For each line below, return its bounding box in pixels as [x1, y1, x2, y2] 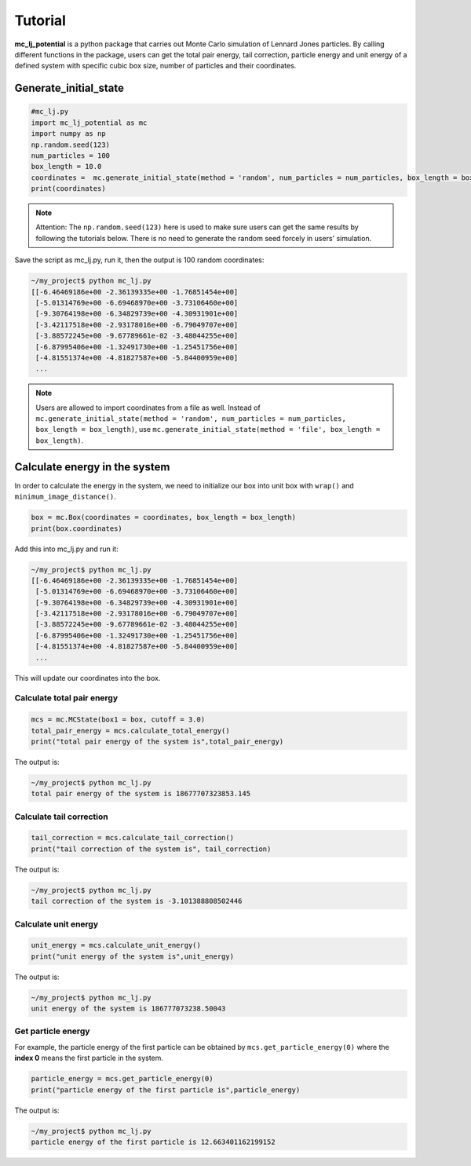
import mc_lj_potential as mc [31, 118, 148, 127]
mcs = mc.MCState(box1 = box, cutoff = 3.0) [31, 715, 206, 724]
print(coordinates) [31, 185, 106, 193]
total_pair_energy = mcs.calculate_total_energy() [31, 726, 231, 735]
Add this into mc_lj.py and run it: [14, 544, 119, 554]
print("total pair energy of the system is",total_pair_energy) [31, 737, 284, 746]
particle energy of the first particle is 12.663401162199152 [31, 1137, 276, 1146]
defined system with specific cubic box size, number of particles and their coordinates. [14, 61, 297, 71]
